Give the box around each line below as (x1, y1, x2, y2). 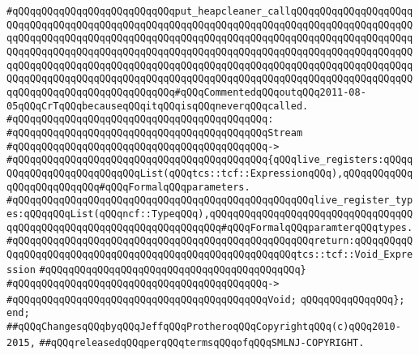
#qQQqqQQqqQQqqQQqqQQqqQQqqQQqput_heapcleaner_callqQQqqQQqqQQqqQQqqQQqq (6, 6, 413, 17)
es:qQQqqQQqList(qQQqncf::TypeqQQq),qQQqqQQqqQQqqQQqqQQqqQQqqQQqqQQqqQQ (6, 207, 413, 220)
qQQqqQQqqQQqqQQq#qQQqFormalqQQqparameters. (6, 181, 250, 193)
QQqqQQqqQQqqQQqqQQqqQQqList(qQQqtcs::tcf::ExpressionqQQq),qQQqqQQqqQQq (6, 167, 413, 179)
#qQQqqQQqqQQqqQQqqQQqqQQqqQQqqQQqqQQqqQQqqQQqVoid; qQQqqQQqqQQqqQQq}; (6, 293, 405, 306)
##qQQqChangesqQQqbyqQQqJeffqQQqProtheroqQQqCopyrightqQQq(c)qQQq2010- (6, 321, 401, 333)
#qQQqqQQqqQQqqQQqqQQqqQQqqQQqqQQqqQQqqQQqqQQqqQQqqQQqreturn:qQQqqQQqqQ (6, 235, 413, 247)
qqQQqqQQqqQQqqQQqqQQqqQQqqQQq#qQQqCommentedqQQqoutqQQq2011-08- (6, 86, 366, 98)
